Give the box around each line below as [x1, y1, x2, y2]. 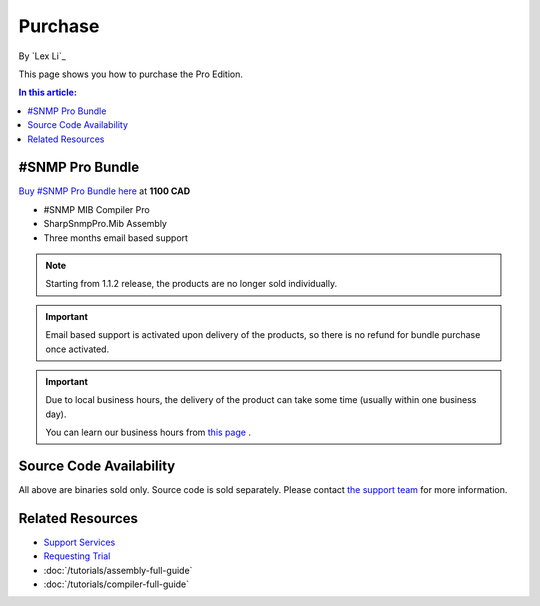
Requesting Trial [43, 550, 111, 562]
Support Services [43, 536, 116, 548]
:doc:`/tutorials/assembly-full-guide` [43, 564, 193, 576]
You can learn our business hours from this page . [45, 426, 252, 439]
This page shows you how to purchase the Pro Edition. [18, 68, 244, 80]
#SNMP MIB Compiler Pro [43, 203, 150, 215]
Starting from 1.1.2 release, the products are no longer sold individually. [45, 278, 338, 290]
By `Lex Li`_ [18, 50, 67, 62]
